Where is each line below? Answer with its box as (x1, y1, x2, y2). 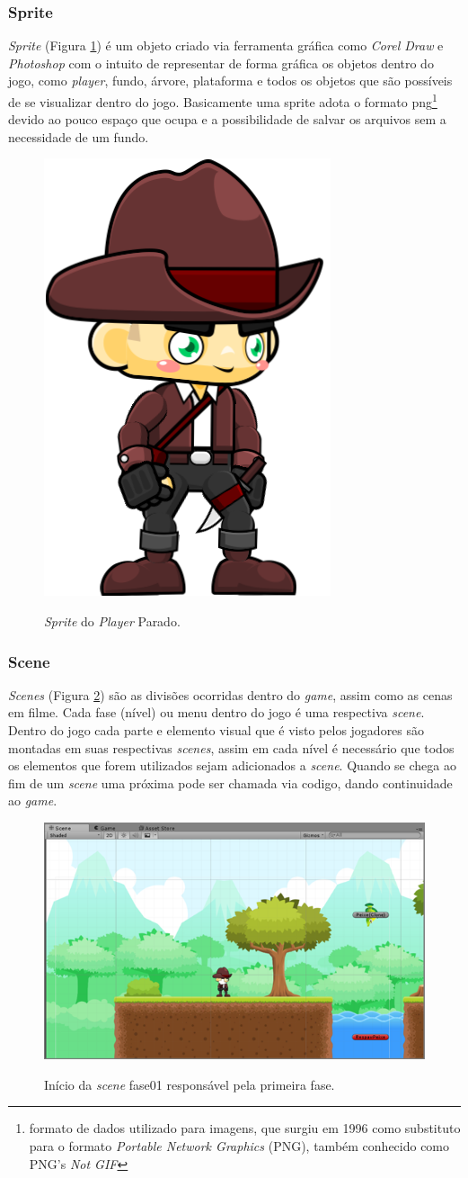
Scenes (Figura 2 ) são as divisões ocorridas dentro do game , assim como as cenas (8, 685, 453, 704)
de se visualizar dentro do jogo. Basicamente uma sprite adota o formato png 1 (8, 90, 437, 111)
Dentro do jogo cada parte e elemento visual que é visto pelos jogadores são (8, 721, 425, 740)
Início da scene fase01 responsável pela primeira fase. (44, 1075, 335, 1093)
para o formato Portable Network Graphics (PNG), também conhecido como (29, 1137, 450, 1155)
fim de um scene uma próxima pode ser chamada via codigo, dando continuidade (8, 773, 453, 792)
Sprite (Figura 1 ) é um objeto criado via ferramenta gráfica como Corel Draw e (8, 36, 444, 55)
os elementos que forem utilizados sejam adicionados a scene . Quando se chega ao (8, 756, 456, 775)
